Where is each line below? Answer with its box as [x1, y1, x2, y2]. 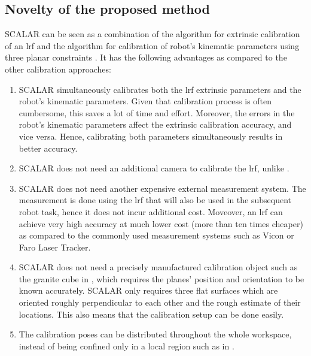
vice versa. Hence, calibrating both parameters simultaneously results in [19, 129, 283, 142]
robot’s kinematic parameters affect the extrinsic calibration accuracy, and [19, 118, 292, 131]
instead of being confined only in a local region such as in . [19, 339, 234, 352]
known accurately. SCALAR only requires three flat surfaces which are [19, 284, 278, 297]
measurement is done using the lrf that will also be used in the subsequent [19, 194, 292, 206]
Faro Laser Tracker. [19, 240, 91, 253]
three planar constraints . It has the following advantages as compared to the [5, 51, 287, 64]
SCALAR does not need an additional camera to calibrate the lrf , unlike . [19, 162, 289, 174]
